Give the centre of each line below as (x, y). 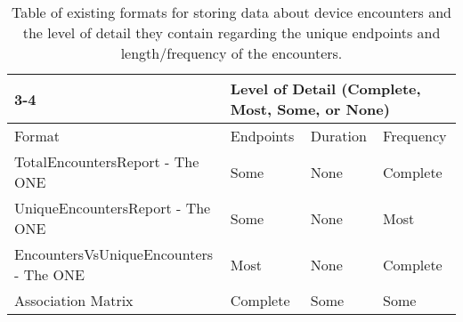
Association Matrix (74, 300)
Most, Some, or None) (310, 109)
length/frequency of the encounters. (231, 53)
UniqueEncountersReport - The (113, 208)
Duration (338, 136)
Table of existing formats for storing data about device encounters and (231, 12)
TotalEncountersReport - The (107, 161)
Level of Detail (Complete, (325, 89)
